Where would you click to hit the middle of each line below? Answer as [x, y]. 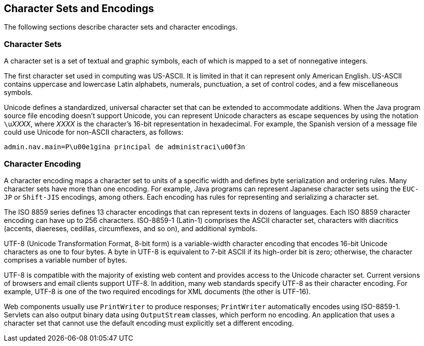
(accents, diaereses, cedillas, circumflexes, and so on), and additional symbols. [130, 228]
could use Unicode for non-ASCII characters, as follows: [94, 132]
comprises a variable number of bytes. [65, 260]
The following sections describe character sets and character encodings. [121, 27]
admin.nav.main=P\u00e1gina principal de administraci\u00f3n [125, 147]
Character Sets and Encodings [79, 8]
